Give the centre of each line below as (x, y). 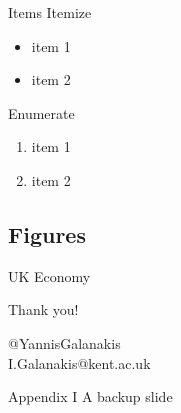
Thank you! (43, 309)
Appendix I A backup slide (90, 396)
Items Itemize (50, 12)
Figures (47, 233)
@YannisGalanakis (64, 342)
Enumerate (41, 112)
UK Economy (49, 275)
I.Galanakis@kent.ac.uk (79, 362)
